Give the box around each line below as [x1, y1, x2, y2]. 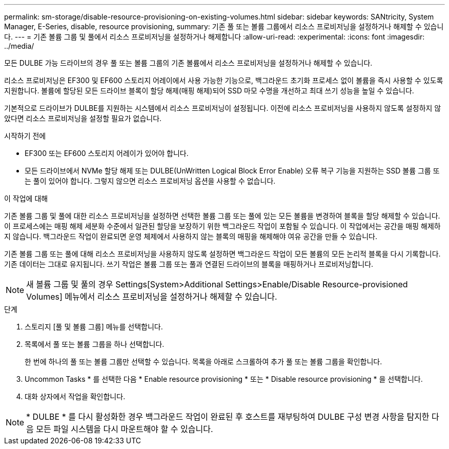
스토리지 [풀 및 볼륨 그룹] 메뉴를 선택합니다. [25, 322, 163, 331]
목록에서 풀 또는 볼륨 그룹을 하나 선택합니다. [25, 340, 165, 348]
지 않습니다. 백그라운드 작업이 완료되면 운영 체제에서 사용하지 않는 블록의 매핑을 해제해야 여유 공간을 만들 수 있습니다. [4, 232, 377, 241]
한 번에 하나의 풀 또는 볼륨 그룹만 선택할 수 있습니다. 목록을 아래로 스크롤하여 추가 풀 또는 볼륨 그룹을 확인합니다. [25, 357, 382, 366]
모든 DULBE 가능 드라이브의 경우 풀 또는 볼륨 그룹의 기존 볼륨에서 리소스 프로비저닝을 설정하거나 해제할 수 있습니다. [4, 58, 373, 67]
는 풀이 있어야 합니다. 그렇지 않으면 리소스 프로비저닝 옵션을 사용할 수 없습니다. [25, 177, 276, 185]
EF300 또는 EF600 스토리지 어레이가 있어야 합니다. [25, 149, 189, 158]
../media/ [4, 42, 34, 50]
